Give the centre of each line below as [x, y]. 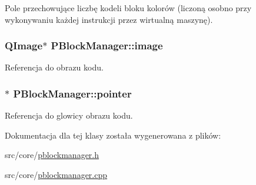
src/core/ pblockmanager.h [52, 155]
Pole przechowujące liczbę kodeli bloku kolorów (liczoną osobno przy [128, 8]
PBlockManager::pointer [72, 93]
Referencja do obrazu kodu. [54, 67]
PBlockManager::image [107, 46]
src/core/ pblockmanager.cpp [56, 174]
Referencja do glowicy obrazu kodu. [69, 115]
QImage [24, 46]
